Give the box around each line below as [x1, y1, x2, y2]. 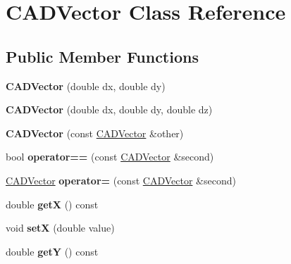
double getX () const [6, 196, 99, 211]
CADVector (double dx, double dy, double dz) [6, 102, 213, 117]
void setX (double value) [6, 220, 115, 235]
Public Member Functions [6, 45, 199, 67]
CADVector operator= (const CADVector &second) [6, 172, 236, 187]
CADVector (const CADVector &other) [6, 125, 184, 140]
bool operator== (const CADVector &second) [6, 149, 214, 164]
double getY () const [6, 244, 99, 258]
